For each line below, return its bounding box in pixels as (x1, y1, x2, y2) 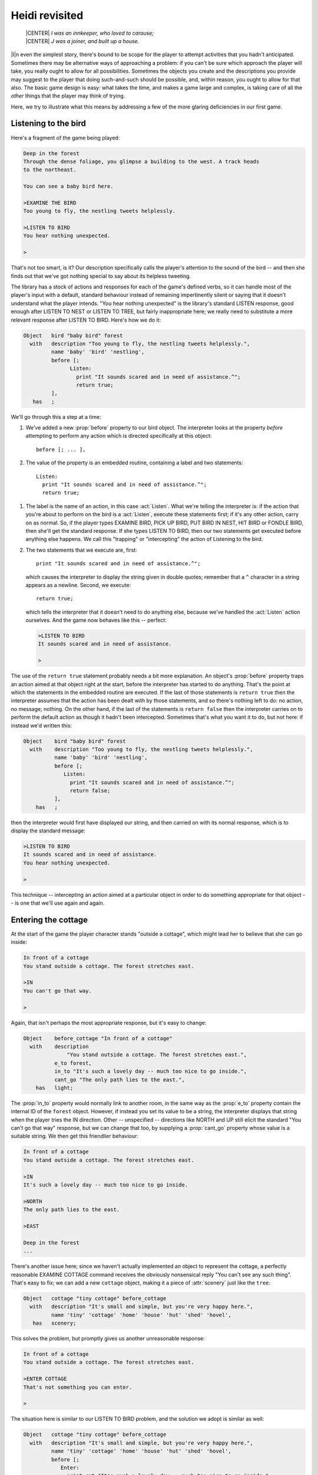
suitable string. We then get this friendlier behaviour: (11, 1133, 138, 1140)
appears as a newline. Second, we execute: (25, 581, 131, 588)
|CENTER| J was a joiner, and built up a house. (25, 37, 140, 44)
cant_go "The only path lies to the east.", (54, 1076, 185, 1083)
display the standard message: (11, 827, 85, 834)
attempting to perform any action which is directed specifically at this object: (25, 432, 212, 440)
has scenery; (32, 1320, 77, 1327)
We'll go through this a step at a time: (11, 413, 101, 420)
